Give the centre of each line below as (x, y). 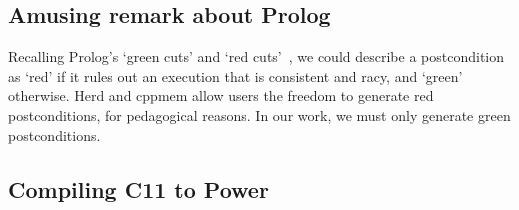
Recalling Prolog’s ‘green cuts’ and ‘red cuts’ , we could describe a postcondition (256, 56)
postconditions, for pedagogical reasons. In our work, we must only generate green (259, 114)
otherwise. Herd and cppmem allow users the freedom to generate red (221, 95)
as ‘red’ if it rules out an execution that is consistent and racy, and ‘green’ (235, 75)
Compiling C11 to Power (138, 188)
